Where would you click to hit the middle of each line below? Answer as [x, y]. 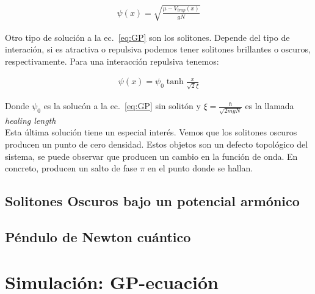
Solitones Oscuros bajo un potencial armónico [152, 201]
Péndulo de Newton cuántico [98, 236]
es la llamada [270, 106]
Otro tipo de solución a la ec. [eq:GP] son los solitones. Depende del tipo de [147, 37]
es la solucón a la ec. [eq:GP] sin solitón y [122, 106]
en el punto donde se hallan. [200, 168]
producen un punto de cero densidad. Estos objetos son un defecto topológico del [157, 144]
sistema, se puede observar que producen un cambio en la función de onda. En [151, 156]
